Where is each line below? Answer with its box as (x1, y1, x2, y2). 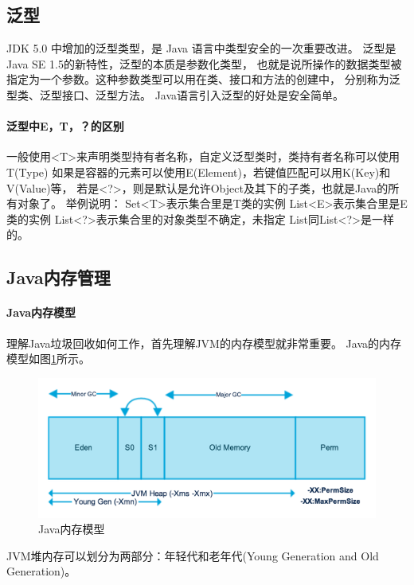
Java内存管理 (6, 265, 111, 290)
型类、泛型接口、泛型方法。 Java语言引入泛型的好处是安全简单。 (6, 86, 345, 103)
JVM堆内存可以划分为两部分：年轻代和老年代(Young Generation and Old (6, 547, 379, 564)
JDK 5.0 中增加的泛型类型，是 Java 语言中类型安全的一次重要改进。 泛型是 (6, 40, 396, 57)
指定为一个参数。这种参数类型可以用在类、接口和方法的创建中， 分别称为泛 (6, 71, 400, 88)
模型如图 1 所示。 (6, 350, 90, 367)
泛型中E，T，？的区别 (6, 118, 124, 135)
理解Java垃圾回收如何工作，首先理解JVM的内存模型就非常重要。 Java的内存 (6, 334, 402, 351)
